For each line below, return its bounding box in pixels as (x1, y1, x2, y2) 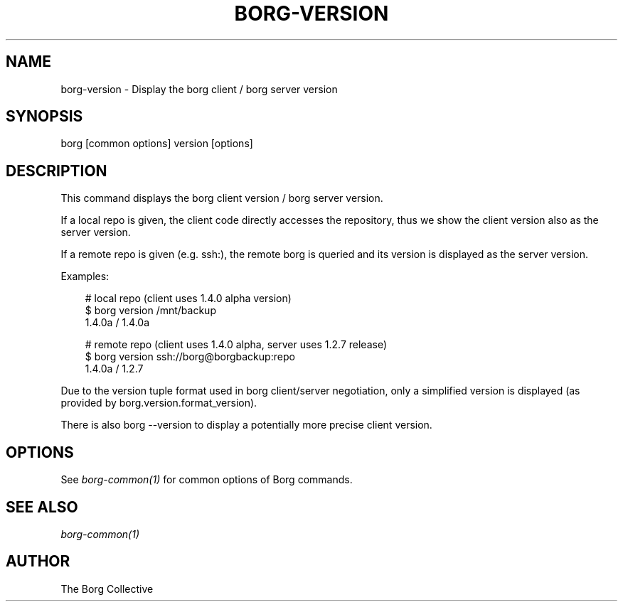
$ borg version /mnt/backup (85, 304, 216, 317)
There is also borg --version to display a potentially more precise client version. (60, 419, 432, 431)
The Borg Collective (60, 582, 154, 595)
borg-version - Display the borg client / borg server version (60, 82, 338, 95)
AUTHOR (6, 552, 70, 571)
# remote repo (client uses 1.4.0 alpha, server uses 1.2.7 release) (85, 338, 388, 351)
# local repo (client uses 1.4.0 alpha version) (85, 292, 292, 305)
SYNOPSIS (6, 107, 83, 126)
